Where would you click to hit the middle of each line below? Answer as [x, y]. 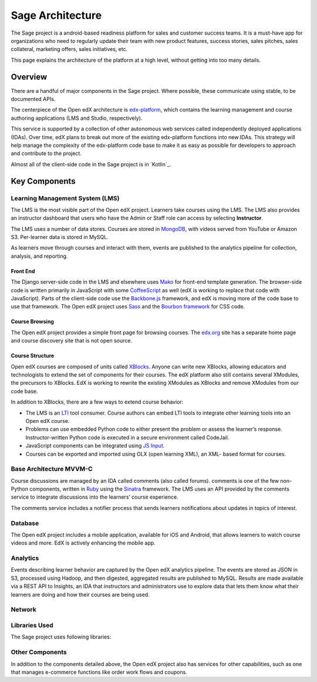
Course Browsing [32, 322]
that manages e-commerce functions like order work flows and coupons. [99, 672]
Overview [29, 77]
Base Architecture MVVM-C [52, 469]
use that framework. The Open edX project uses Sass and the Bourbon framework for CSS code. [128, 307]
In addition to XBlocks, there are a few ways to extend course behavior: [97, 402]
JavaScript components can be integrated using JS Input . [95, 446]
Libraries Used [32, 625]
